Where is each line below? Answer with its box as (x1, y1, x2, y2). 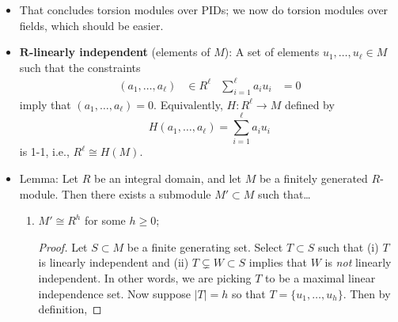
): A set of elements (224, 44, 320, 60)
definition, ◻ (38, 301, 102, 317)
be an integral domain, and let (94, 170, 241, 187)
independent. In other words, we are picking (38, 269, 252, 286)
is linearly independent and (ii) (38, 254, 189, 271)
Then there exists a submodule (62, 185, 211, 202)
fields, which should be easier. (19, 17, 164, 33)
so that (231, 285, 266, 301)
